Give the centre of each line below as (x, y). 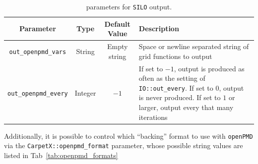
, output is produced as (209, 68)
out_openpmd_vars (38, 52)
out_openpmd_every (38, 93)
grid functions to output (175, 56)
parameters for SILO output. (129, 6)
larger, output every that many (186, 107)
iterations (153, 117)
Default (117, 24)
